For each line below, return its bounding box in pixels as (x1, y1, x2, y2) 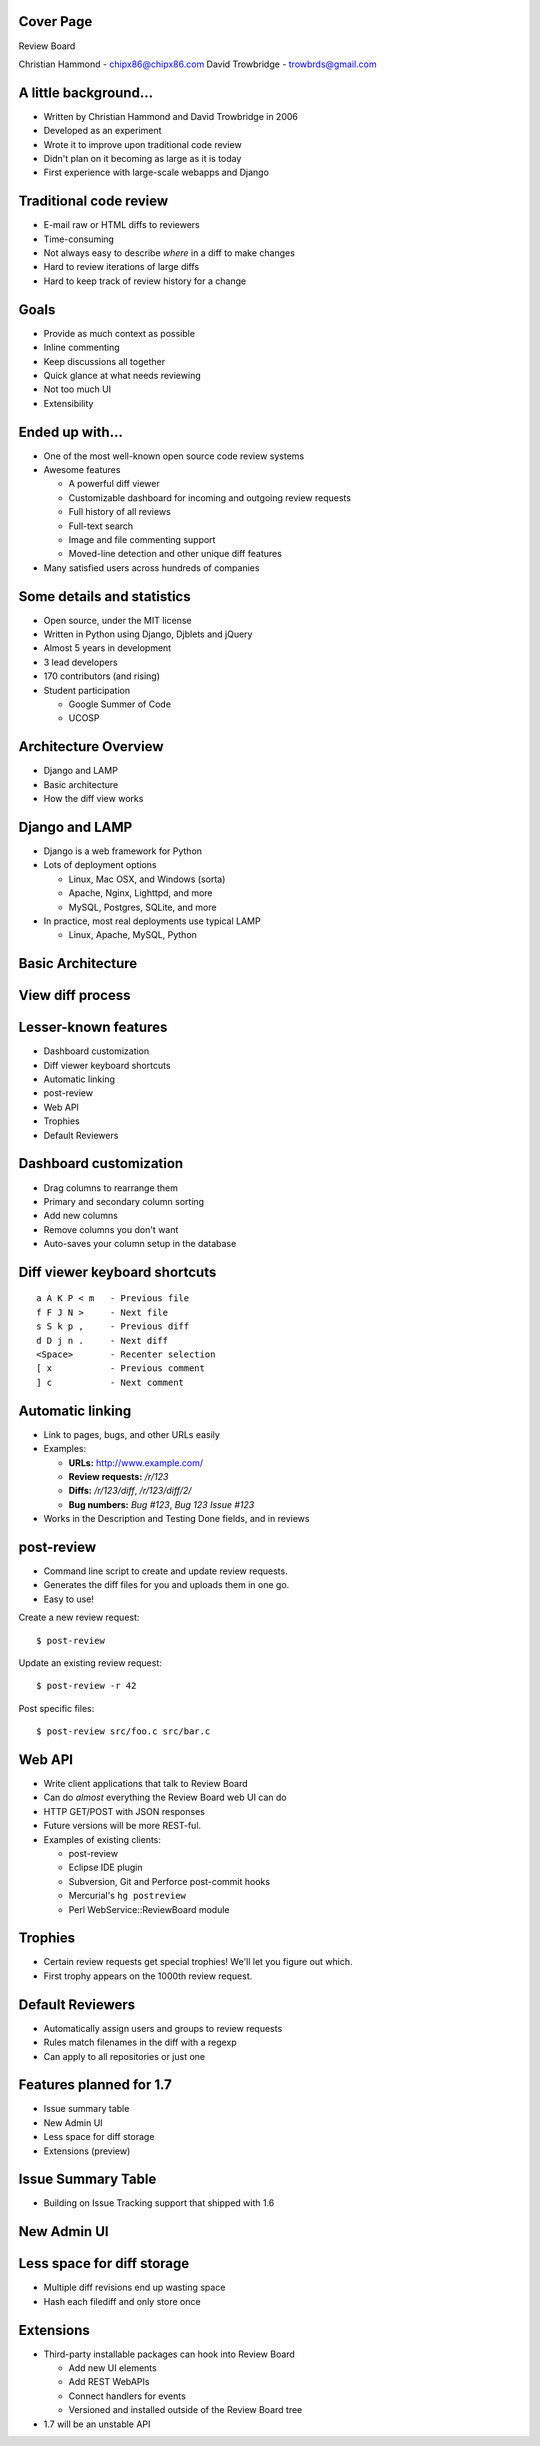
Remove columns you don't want (43, 1223, 179, 1235)
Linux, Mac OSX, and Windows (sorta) (68, 873, 226, 885)
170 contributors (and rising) (43, 670, 160, 682)
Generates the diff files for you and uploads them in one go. (43, 1579, 290, 1591)
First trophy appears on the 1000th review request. (43, 1970, 253, 1982)
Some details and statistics (18, 588, 191, 605)
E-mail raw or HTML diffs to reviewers (43, 219, 200, 231)
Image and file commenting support (68, 533, 216, 545)
